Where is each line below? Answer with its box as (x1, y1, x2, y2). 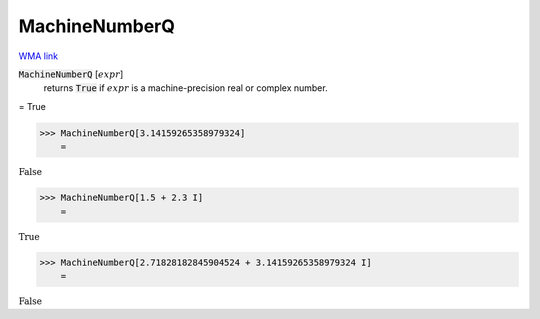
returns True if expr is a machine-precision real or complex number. (43, 82, 329, 94)
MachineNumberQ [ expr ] (18, 68, 124, 80)
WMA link (18, 50, 59, 62)
